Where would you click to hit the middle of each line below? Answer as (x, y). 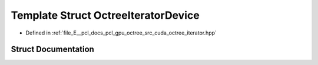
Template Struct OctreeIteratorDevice (105, 15)
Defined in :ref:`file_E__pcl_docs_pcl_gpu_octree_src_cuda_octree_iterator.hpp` (121, 33)
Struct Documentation (52, 49)
